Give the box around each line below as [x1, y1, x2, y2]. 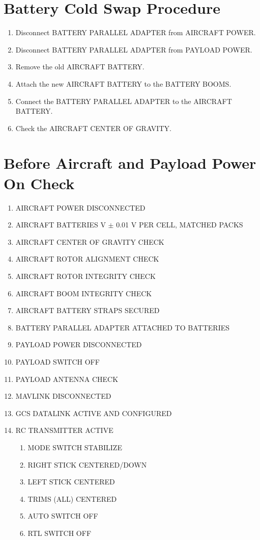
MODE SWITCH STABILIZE [27, 442, 122, 452]
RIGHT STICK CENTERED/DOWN [27, 459, 147, 470]
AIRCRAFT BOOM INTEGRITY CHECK [15, 288, 152, 298]
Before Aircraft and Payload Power [4, 152, 256, 173]
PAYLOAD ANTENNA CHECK [15, 373, 119, 384]
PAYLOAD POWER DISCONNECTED [15, 339, 142, 350]
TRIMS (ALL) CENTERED [27, 493, 117, 504]
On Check [4, 172, 75, 193]
